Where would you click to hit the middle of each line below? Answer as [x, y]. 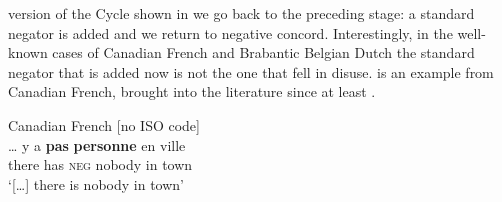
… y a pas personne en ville [97, 144]
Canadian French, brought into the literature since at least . [192, 91]
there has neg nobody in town [100, 164]
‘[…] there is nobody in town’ [96, 183]
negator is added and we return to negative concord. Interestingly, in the [230, 32]
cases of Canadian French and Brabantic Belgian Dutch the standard [263, 52]
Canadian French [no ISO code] [104, 124]
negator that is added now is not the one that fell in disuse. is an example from [251, 71]
